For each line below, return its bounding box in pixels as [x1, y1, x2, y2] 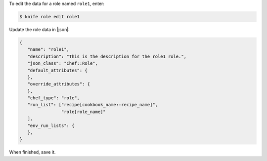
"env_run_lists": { [27, 122, 75, 128]
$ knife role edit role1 [19, 14, 80, 19]
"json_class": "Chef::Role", [27, 61, 98, 66]
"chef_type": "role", [27, 95, 80, 101]
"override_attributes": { [27, 81, 90, 87]
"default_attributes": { [27, 67, 88, 73]
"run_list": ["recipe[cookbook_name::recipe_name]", [27, 102, 158, 108]
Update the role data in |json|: [9, 26, 70, 32]
